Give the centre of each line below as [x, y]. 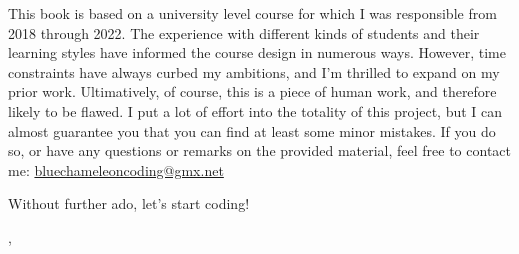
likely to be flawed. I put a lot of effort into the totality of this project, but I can [255, 110]
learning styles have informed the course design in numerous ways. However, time [257, 52]
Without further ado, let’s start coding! [129, 203]
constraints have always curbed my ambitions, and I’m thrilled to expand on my [254, 71]
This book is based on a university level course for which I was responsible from [252, 13]
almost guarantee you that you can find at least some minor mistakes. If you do [252, 130]
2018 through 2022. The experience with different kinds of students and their [244, 32]
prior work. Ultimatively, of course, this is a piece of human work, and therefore [252, 91]
